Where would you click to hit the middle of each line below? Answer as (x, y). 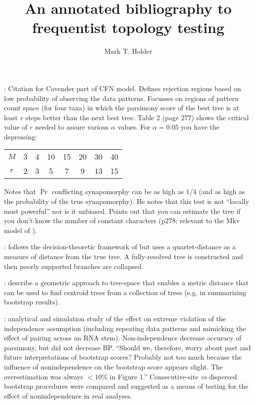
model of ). (20, 230)
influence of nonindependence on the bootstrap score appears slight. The (113, 366)
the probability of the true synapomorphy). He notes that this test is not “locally (127, 201)
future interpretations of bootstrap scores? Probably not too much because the (123, 357)
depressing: (21, 136)
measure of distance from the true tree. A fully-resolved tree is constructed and (124, 256)
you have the (200, 127)
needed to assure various (72, 127)
